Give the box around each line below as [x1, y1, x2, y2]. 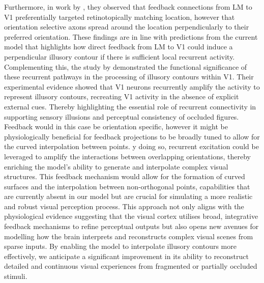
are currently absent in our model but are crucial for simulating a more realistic [4, 191, 253, 202]
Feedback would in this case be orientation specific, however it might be [4, 121, 228, 132]
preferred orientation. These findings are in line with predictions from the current [4, 31, 258, 42]
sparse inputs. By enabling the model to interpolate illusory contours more [4, 241, 237, 251]
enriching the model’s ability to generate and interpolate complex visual [4, 161, 228, 172]
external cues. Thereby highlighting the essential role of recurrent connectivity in [4, 101, 256, 111]
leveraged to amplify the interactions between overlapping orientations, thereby [4, 151, 251, 161]
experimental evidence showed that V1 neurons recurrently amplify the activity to [4, 81, 260, 92]
